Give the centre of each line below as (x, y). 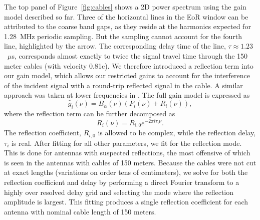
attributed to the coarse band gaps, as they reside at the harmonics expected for (127, 26)
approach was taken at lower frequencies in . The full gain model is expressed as (127, 95)
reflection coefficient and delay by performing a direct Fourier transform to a (122, 182)
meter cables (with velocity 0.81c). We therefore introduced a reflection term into (129, 65)
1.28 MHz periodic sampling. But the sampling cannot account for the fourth (123, 36)
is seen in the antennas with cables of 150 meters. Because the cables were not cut (130, 162)
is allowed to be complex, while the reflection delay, (177, 133)
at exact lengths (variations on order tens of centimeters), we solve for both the (126, 172)
